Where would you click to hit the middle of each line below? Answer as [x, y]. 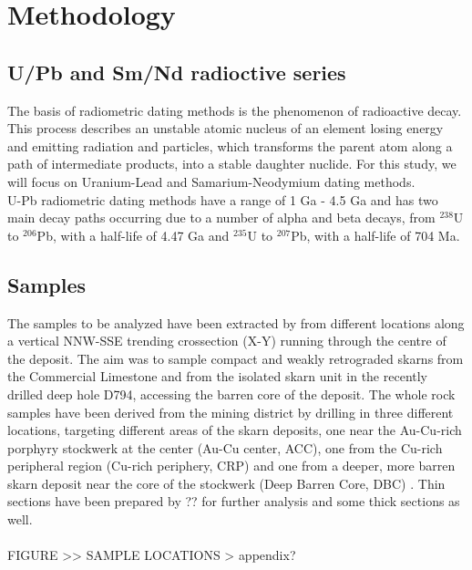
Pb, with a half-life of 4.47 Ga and [133, 235]
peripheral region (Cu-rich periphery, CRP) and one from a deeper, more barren [231, 466]
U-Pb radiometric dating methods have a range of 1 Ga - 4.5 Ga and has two [223, 199]
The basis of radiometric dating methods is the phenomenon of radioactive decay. [235, 110]
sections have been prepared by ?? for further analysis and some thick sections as [234, 501]
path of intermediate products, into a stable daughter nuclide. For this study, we [232, 164]
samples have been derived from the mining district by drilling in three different [231, 412]
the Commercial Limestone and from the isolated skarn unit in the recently [218, 376]
